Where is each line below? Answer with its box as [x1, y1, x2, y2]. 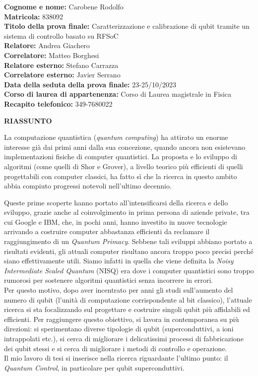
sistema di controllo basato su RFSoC [4, 30, 119, 41]
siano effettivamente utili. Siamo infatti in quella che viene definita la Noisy [4, 255, 234, 266]
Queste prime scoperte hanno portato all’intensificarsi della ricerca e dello [4, 197, 228, 207]
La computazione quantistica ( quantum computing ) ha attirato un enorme [4, 132, 228, 142]
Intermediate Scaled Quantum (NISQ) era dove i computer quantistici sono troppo [4, 265, 254, 275]
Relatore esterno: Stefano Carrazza [4, 60, 119, 70]
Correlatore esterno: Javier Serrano [4, 69, 121, 80]
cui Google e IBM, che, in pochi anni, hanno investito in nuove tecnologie [4, 216, 227, 227]
